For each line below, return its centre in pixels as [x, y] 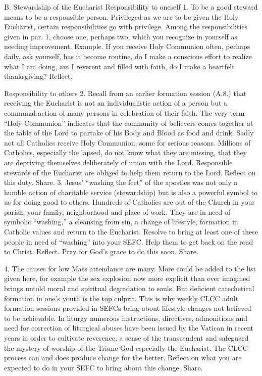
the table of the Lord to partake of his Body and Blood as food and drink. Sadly [129, 133]
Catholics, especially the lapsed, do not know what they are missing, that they [126, 152]
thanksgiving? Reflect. [38, 76]
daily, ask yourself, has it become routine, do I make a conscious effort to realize [128, 56]
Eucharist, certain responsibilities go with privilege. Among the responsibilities [126, 27]
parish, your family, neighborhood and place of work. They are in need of [117, 211]
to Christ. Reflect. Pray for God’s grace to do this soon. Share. [101, 251]
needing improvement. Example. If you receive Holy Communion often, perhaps [127, 46]
